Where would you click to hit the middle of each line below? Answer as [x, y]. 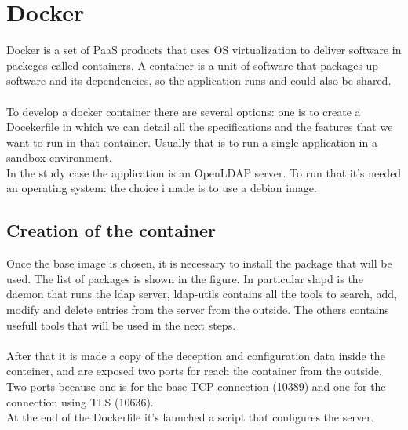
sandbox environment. [59, 157]
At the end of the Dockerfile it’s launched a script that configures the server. [190, 417]
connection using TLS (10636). [80, 401]
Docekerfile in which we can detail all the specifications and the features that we [200, 127]
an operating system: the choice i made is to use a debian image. [162, 188]
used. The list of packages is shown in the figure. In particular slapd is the [185, 278]
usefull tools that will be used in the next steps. [121, 324]
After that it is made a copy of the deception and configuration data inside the [196, 355]
